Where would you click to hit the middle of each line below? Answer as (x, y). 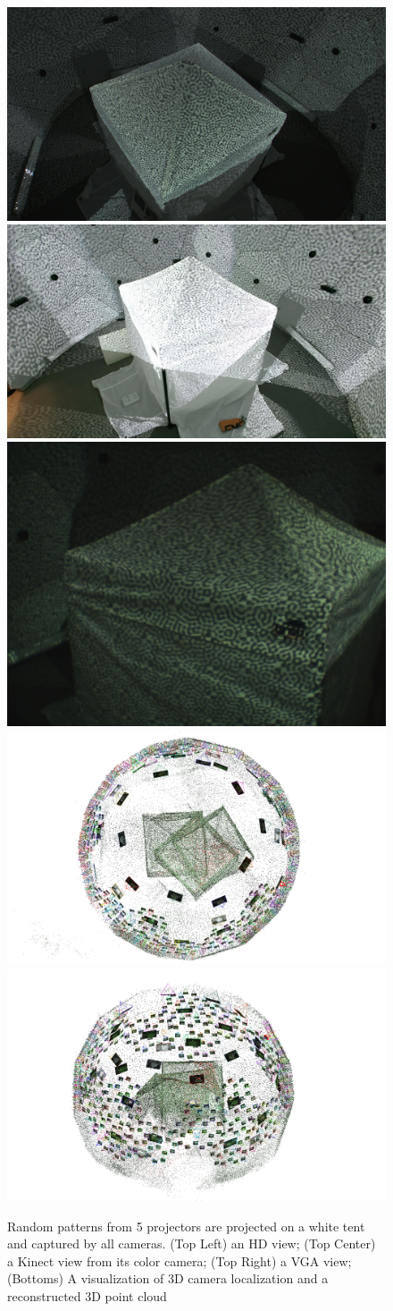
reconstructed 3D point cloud (87, 1296)
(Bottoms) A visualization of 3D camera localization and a (168, 1278)
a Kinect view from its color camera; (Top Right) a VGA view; (180, 1260)
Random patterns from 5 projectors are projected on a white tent (186, 1226)
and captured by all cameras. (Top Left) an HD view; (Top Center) (192, 1243)
